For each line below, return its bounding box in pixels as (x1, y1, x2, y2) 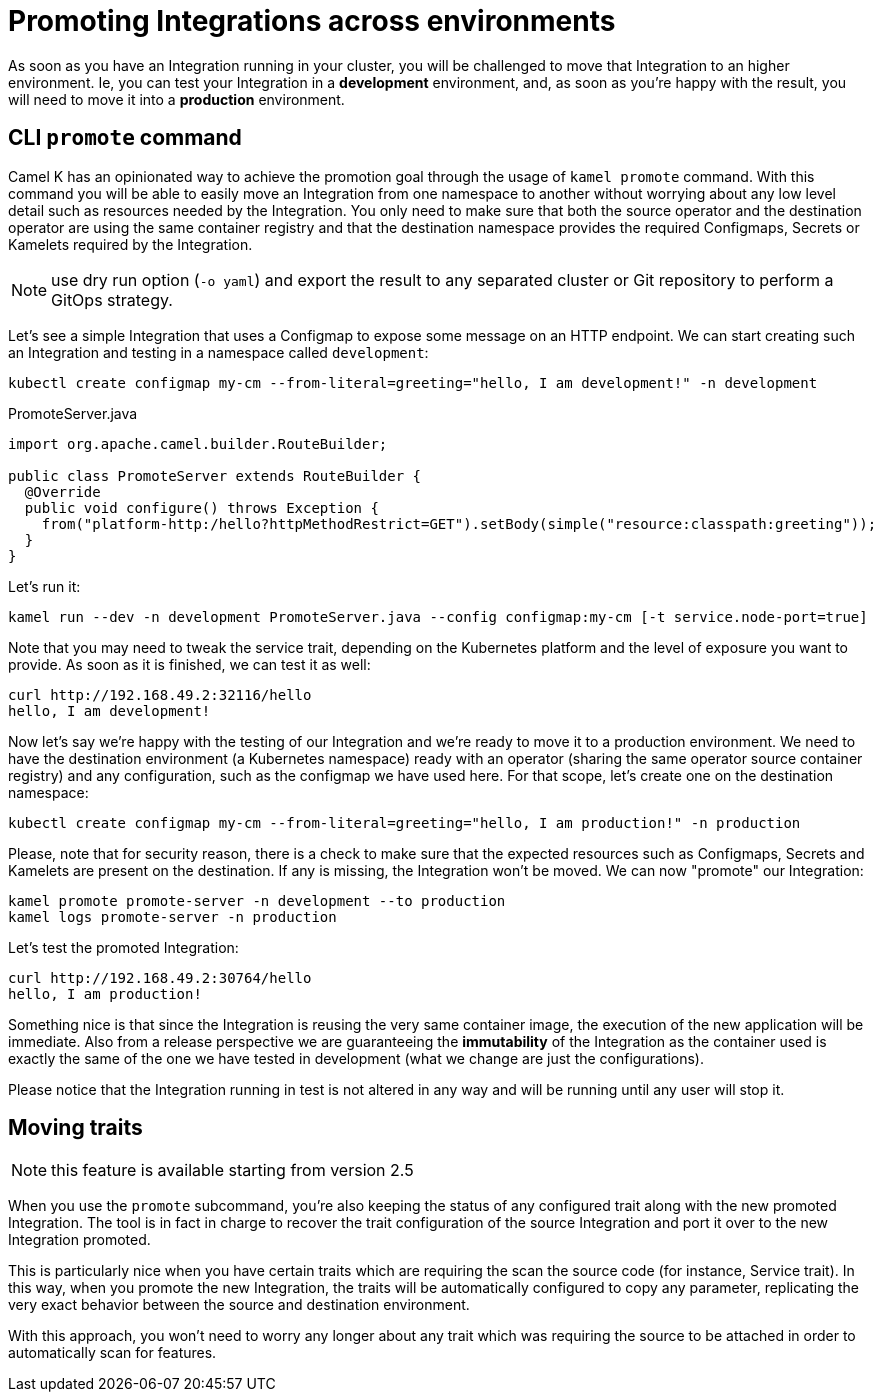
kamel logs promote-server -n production (8, 908, 337, 925)
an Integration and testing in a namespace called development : (8, 343, 429, 361)
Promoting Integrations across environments (8, 4, 616, 38)
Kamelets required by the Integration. (8, 235, 253, 253)
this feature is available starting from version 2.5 (51, 1160, 414, 1181)
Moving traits (8, 1115, 143, 1141)
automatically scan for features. (8, 1344, 217, 1362)
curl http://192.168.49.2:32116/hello (8, 686, 312, 703)
